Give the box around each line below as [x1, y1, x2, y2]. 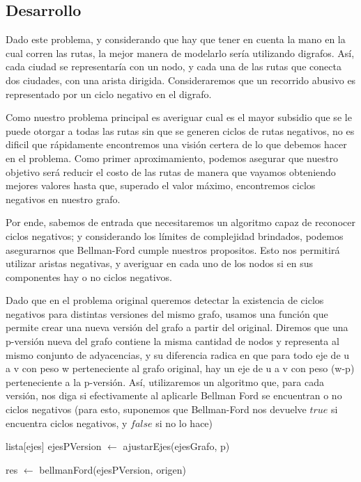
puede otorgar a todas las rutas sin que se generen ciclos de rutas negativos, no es [6, 123, 355, 138]
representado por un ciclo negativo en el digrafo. [6, 86, 212, 101]
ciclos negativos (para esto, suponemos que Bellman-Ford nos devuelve [6, 402, 307, 417]
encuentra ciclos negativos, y [6, 415, 128, 430]
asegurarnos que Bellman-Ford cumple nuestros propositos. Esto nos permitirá [6, 242, 340, 257]
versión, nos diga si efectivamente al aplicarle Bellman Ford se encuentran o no [6, 388, 342, 403]
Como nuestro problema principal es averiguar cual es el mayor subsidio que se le [6, 110, 352, 124]
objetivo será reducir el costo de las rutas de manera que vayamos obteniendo [6, 164, 336, 179]
